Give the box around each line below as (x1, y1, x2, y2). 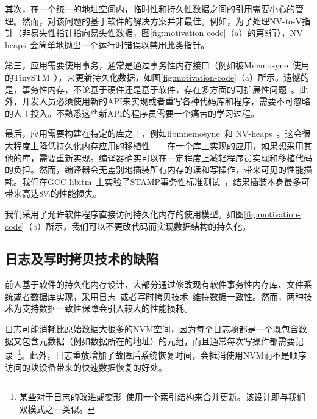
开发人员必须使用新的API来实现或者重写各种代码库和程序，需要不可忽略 (21, 95, 311, 107)
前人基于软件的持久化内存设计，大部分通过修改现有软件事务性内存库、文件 (5, 278, 304, 291)
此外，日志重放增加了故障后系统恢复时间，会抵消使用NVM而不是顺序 (29, 348, 307, 361)
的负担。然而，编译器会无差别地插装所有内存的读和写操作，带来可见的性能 (5, 163, 304, 176)
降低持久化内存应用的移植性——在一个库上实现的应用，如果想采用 (38, 139, 304, 151)
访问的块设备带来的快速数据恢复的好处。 (5, 360, 167, 373)
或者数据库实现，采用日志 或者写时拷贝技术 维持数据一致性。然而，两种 (13, 290, 304, 302)
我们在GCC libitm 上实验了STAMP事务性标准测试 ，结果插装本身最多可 (21, 175, 310, 188)
